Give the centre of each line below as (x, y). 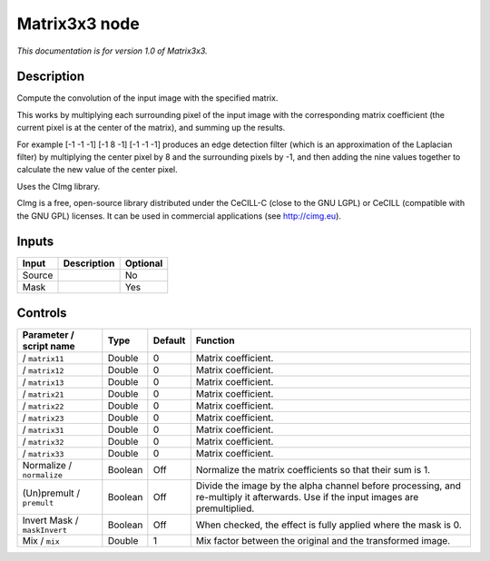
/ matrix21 (43, 394)
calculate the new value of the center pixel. (98, 170)
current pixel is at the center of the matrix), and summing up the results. (151, 128)
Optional (144, 263)
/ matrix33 (43, 453)
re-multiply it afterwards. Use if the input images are (307, 497)
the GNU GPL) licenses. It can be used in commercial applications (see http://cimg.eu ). (179, 216)
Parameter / (48, 335)
